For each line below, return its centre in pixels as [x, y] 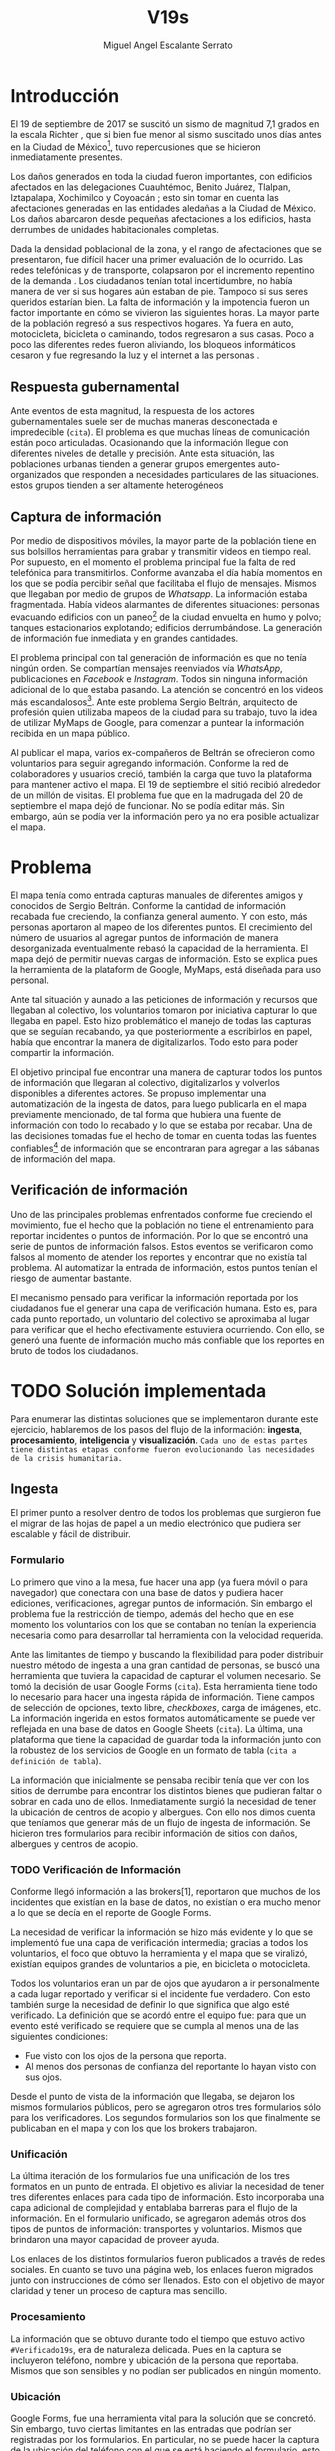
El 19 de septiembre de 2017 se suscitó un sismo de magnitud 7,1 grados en [165, 123]
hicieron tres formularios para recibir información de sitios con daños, [154, 1833]
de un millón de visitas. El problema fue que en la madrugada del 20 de [156, 795]
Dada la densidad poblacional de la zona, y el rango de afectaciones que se [166, 249]
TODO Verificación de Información [96, 1869]
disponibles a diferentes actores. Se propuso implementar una [138, 1093]
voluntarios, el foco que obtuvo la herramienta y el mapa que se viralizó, [159, 1953]
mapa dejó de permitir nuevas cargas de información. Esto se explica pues [164, 959]
